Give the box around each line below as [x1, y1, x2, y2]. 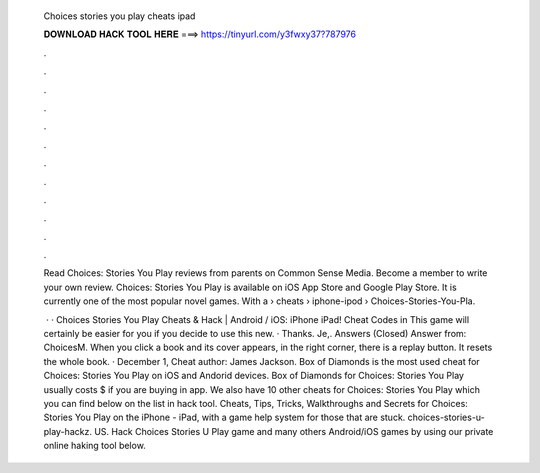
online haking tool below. [43, 440, 147, 452]
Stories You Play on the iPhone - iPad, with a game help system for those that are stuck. [43, 411, 406, 424]
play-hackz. [43, 425, 92, 437]
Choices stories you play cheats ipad [43, 10, 196, 22]
